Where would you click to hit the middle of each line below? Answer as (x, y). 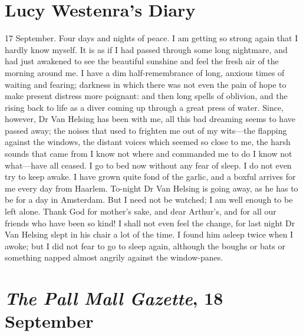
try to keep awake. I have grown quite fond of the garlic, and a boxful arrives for (150, 177)
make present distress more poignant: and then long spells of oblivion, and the (146, 96)
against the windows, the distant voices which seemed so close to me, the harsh (148, 142)
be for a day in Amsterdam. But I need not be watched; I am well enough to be (149, 200)
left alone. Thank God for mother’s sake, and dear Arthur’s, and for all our (141, 211)
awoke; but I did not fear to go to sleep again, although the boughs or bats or (145, 246)
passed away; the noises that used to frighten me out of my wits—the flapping (146, 130)
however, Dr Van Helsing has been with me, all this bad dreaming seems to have (150, 119)
